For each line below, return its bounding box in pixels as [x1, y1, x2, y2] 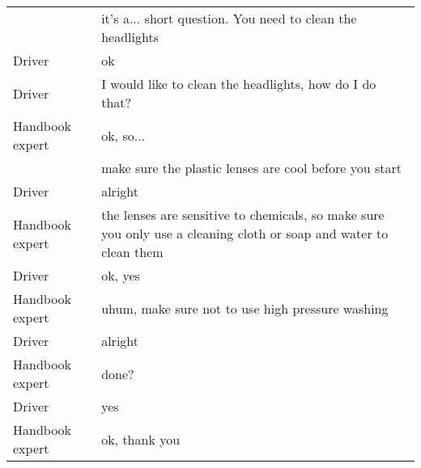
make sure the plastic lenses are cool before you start [101, 158, 402, 177]
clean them [101, 242, 164, 261]
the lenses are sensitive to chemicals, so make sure [101, 205, 385, 224]
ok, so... [101, 125, 146, 145]
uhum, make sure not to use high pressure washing [101, 298, 389, 318]
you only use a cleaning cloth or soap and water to [101, 224, 389, 242]
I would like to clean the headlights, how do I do [101, 74, 376, 93]
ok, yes [101, 266, 140, 285]
